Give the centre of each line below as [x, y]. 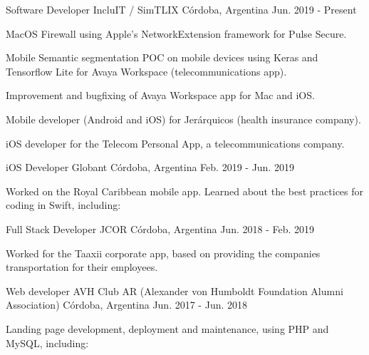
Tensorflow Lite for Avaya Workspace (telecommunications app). [146, 71]
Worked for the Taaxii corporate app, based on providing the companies [163, 253]
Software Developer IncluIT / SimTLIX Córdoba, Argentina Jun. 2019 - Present [181, 9]
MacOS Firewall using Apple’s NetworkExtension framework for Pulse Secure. [176, 33]
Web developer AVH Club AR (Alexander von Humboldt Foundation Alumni [175, 290]
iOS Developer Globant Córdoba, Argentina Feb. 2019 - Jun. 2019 [150, 167]
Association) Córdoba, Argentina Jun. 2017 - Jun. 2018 [127, 305]
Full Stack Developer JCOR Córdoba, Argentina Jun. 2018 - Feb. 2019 [160, 228]
